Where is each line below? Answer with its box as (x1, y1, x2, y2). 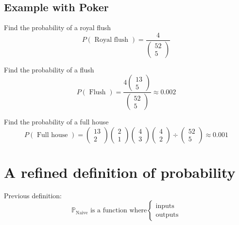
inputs (155, 202, 174, 209)
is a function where (90, 207, 147, 214)
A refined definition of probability (4, 162, 236, 182)
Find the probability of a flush (4, 64, 94, 74)
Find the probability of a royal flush (4, 22, 111, 33)
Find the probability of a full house (4, 117, 109, 127)
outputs (155, 211, 179, 218)
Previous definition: (4, 190, 62, 200)
